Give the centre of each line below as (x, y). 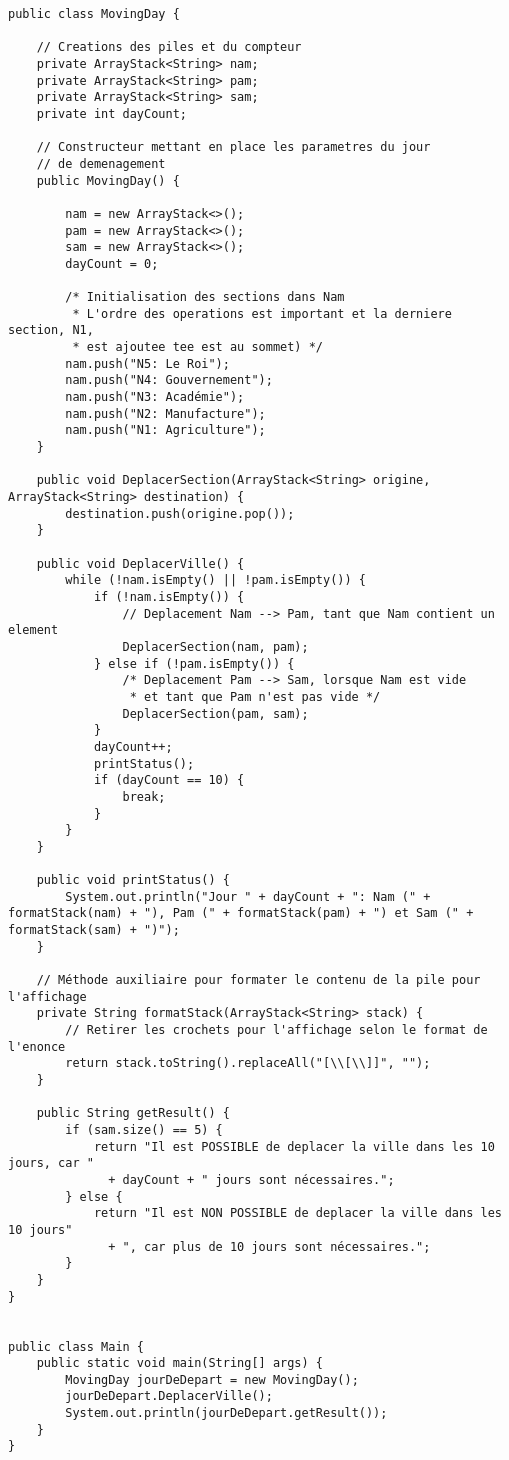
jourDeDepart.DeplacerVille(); (169, 1396)
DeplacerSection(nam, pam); (215, 646)
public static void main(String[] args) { (179, 1363)
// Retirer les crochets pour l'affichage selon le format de (276, 1030)
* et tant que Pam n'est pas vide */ (255, 696)
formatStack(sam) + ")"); (94, 930)
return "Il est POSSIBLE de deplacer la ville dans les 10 (294, 1146)
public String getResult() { (133, 1113)
